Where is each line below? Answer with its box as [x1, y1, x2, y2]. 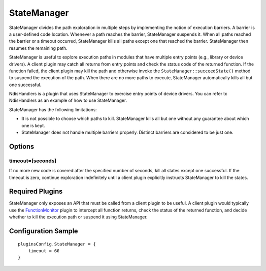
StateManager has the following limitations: [9, 106, 97, 113]
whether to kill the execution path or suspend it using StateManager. [9, 214, 148, 220]
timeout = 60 [28, 248, 60, 254]
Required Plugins [9, 187, 63, 196]
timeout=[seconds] [9, 157, 57, 164]
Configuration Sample [9, 227, 78, 236]
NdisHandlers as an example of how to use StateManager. [9, 97, 127, 103]
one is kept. [21, 122, 45, 128]
